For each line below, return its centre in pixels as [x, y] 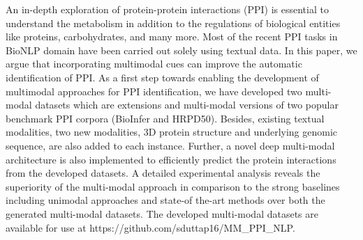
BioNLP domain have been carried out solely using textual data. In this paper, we [181, 50]
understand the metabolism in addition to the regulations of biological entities [173, 23]
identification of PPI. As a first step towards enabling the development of [162, 77]
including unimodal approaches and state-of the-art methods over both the [165, 200]
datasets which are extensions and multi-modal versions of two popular [187, 105]
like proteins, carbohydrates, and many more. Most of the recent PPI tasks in [172, 37]
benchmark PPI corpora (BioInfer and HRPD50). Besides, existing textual [165, 118]
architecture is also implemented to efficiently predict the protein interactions [171, 159]
